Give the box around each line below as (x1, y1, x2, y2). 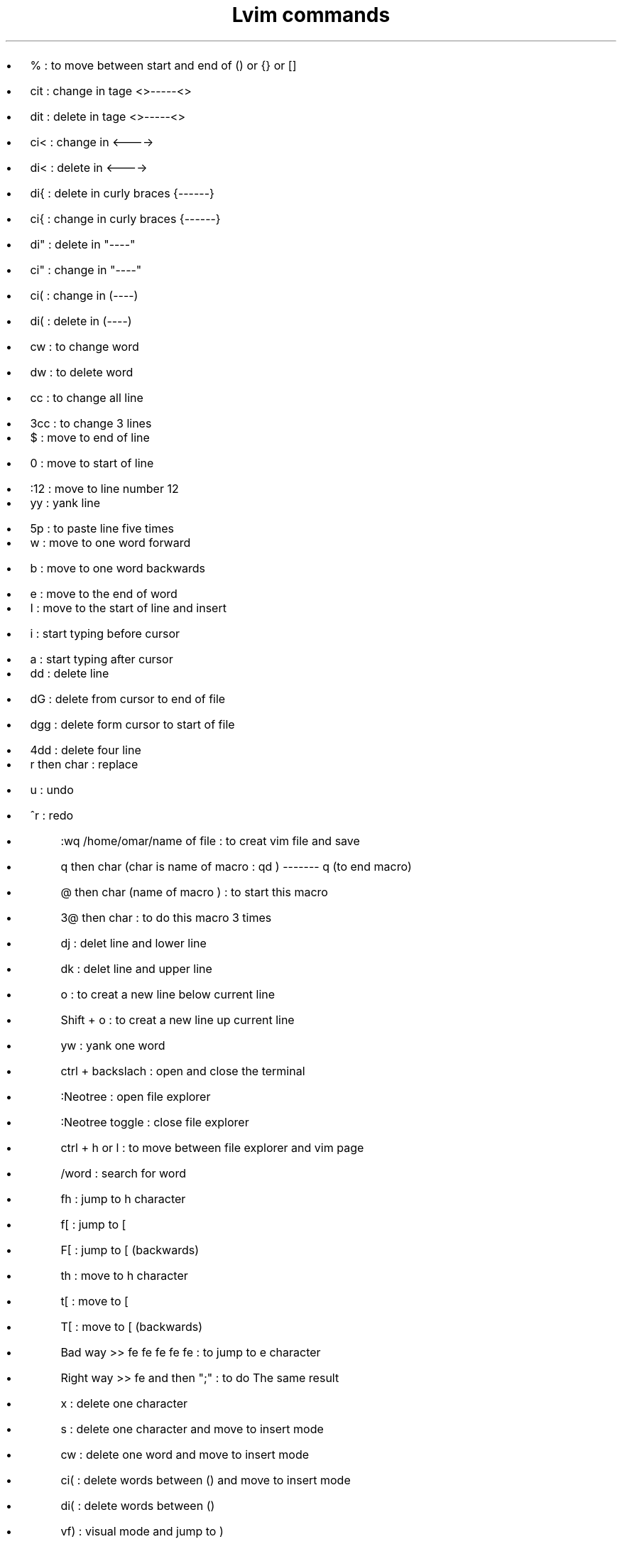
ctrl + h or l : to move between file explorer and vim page (60, 1140, 364, 1155)
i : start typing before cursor (30, 626, 180, 641)
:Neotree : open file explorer (60, 1089, 211, 1104)
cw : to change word (30, 339, 139, 354)
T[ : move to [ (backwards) (60, 1319, 203, 1334)
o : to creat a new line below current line (60, 986, 275, 1001)
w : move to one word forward (30, 535, 191, 550)
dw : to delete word (30, 364, 133, 379)
